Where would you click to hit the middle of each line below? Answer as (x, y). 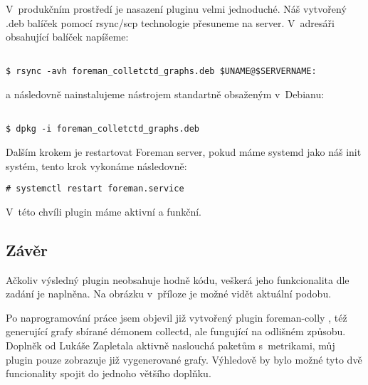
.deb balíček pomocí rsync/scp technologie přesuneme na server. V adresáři (170, 22)
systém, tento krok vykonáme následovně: (96, 165)
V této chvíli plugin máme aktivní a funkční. (104, 211)
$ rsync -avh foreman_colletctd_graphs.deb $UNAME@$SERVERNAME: (161, 72)
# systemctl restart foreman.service (95, 189)
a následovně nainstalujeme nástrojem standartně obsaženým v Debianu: (165, 94)
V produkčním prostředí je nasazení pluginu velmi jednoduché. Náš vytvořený (176, 9)
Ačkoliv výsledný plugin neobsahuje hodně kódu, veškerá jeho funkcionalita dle (178, 279)
